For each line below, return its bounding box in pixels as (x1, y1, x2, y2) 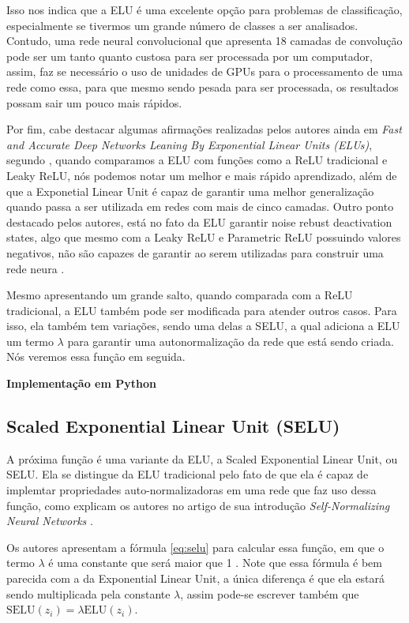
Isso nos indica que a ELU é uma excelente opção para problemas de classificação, (6, 2, 403, 17)
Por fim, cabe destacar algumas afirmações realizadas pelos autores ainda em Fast (6, 121, 402, 137)
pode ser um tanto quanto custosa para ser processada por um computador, (6, 47, 373, 64)
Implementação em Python (6, 375, 156, 392)
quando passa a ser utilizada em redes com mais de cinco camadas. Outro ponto (6, 198, 394, 215)
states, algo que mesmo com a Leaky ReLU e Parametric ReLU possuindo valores (6, 229, 401, 246)
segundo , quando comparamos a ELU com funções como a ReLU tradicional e (6, 152, 388, 168)
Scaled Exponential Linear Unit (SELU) (6, 414, 340, 438)
